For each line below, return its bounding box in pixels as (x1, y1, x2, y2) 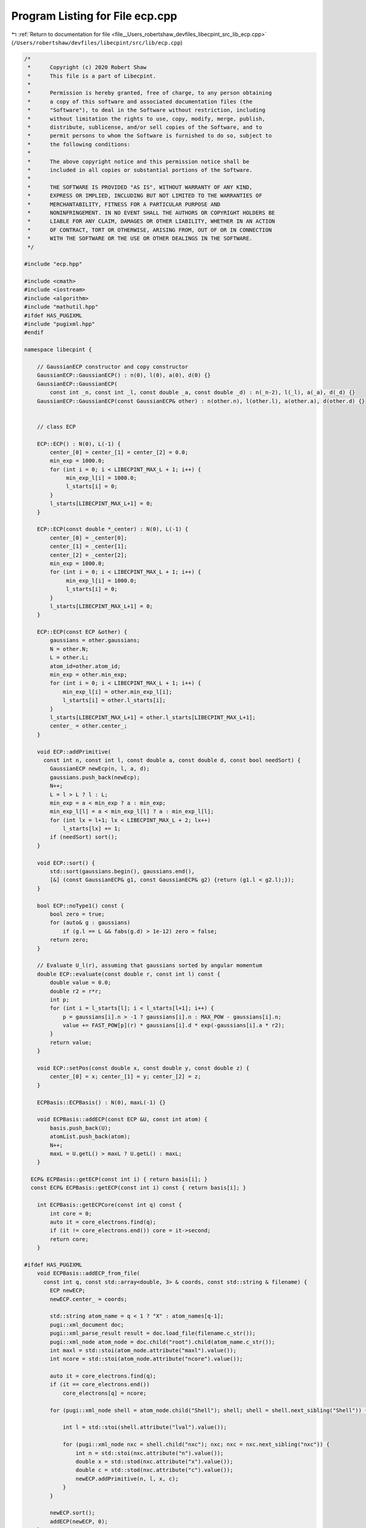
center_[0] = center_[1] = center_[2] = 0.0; (49, 449, 188, 455)
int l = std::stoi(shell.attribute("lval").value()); (62, 1424, 227, 1431)
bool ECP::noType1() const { (37, 902, 124, 909)
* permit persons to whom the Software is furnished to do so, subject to (27, 132, 272, 139)
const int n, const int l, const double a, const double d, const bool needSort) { (43, 757, 301, 763)
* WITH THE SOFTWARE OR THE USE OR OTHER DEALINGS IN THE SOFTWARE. (27, 235, 253, 242)
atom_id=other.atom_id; (49, 663, 121, 669)
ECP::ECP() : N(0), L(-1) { (37, 440, 121, 447)
